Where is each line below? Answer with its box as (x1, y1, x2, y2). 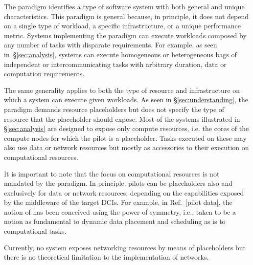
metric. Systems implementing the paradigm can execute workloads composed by (4, 30, 247, 40)
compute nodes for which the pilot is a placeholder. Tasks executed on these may (4, 132, 247, 143)
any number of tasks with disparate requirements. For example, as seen (4, 40, 217, 50)
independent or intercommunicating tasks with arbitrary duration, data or (4, 59, 227, 69)
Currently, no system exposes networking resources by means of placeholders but (4, 242, 246, 252)
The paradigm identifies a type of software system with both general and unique (4, 1, 245, 11)
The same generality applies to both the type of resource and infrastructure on (4, 85, 240, 95)
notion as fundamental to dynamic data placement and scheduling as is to (4, 216, 226, 226)
